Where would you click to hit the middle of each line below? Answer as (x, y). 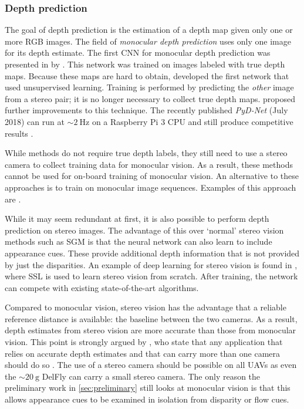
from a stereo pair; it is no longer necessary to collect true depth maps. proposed (150, 98)
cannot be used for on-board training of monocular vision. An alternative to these (152, 176)
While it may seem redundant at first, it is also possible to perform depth (137, 219)
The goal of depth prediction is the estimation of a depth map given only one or (149, 30)
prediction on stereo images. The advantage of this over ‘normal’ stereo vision (144, 230)
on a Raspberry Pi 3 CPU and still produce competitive (192, 121)
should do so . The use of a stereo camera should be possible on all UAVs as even (151, 365)
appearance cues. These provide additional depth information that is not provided (152, 253)
